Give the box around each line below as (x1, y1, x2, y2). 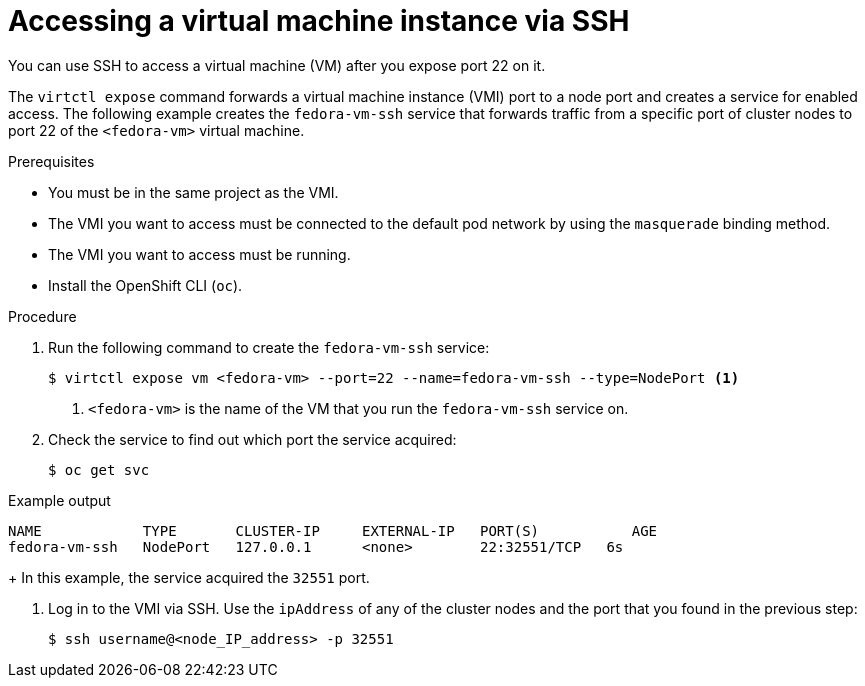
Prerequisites (8, 152, 95, 170)
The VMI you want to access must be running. (48, 245, 351, 263)
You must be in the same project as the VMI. (48, 183, 339, 201)
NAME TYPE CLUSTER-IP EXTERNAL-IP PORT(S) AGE (8, 522, 658, 539)
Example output (8, 491, 111, 509)
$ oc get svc (48, 461, 150, 478)
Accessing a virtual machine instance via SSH (8, 4, 630, 38)
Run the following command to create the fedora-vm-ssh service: (48, 338, 490, 356)
